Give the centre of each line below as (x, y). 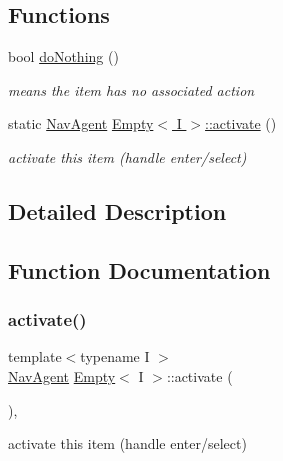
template (35, 356)
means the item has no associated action (131, 89)
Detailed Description (117, 210)
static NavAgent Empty (81, 123)
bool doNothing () (63, 56)
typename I (115, 356)
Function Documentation (139, 269)
